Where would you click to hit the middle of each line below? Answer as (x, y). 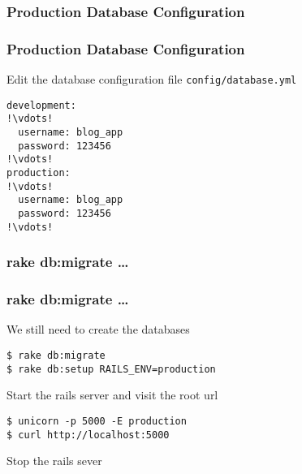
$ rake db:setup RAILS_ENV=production (111, 369)
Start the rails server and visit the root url (112, 395)
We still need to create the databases (98, 329)
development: (41, 105)
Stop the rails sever (54, 461)
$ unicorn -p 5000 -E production (97, 421)
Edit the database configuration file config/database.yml (152, 79)
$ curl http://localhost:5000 (88, 435)
